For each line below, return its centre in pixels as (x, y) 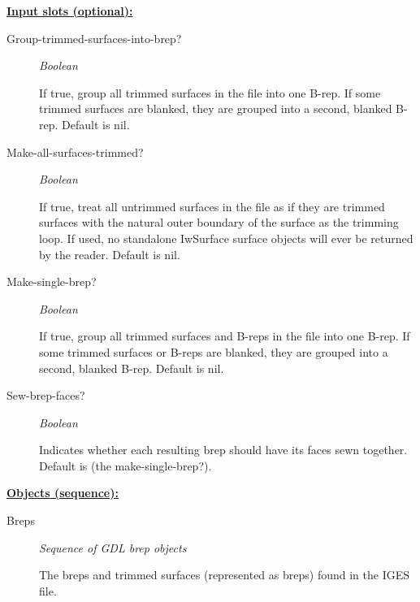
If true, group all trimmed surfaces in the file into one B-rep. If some (210, 92)
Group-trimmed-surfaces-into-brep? (94, 38)
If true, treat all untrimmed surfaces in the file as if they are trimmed (212, 206)
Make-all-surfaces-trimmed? (75, 152)
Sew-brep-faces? (46, 395)
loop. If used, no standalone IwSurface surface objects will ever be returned (226, 238)
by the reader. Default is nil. (110, 254)
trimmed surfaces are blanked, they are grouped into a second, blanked (216, 108)
